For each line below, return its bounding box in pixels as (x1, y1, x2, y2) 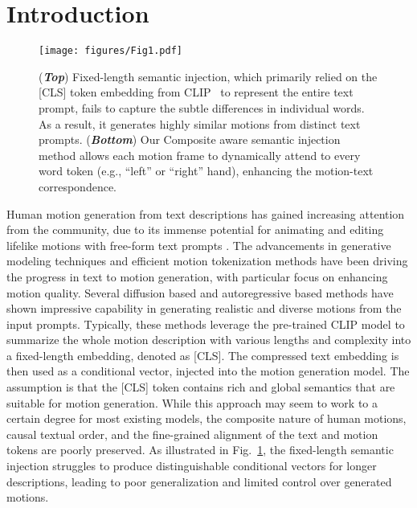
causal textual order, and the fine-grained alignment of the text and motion (6, 425, 378, 442)
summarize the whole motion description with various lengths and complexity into (6, 331, 411, 348)
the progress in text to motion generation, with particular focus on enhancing (6, 268, 388, 285)
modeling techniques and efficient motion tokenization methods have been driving (6, 252, 408, 269)
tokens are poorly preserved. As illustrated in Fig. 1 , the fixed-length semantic (6, 441, 394, 458)
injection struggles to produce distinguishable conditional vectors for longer (6, 457, 377, 474)
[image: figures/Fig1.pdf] (39, 45, 182, 57)
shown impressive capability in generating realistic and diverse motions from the (6, 300, 402, 317)
